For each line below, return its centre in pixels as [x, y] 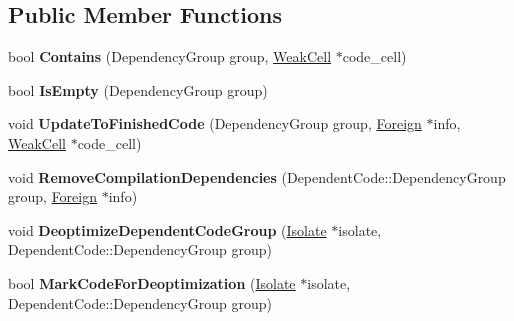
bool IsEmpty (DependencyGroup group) [138, 89]
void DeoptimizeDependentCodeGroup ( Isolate [167, 229]
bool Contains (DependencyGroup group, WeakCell [170, 56]
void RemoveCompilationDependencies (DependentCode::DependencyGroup [257, 176]
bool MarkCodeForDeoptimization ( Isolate [152, 282]
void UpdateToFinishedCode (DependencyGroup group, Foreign [215, 123]
